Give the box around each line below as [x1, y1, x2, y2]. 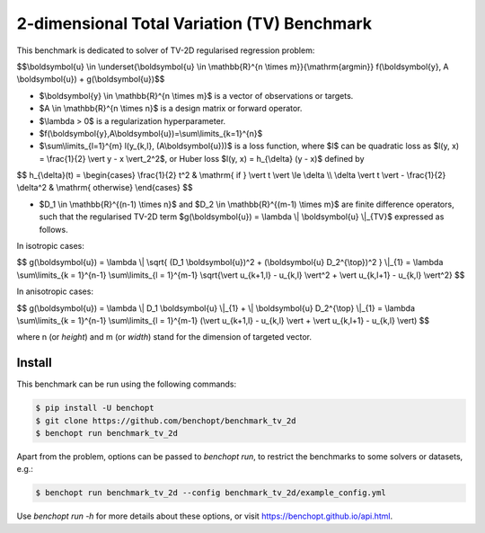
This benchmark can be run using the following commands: [16, 378, 237, 390]
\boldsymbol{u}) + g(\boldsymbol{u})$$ [16, 74, 165, 84]
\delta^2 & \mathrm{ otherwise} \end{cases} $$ [16, 182, 193, 193]
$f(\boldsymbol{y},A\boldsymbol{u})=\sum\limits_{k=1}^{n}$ [39, 128, 263, 138]
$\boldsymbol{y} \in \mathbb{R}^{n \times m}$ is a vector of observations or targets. [39, 90, 354, 101]
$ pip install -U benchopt [35, 403, 154, 413]
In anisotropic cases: [16, 286, 94, 297]
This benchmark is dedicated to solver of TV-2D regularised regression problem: [16, 45, 315, 56]
